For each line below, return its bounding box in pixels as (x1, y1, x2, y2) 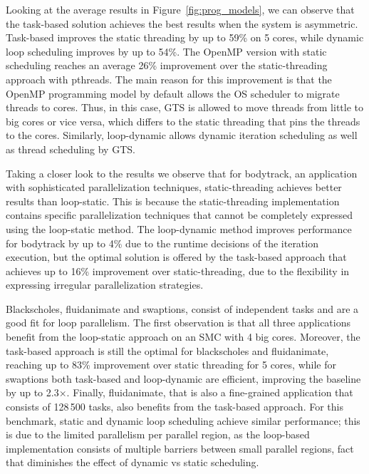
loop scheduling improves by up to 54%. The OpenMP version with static (6, 43, 327, 58)
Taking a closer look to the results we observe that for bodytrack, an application (6, 165, 358, 180)
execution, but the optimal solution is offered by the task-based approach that (6, 249, 347, 264)
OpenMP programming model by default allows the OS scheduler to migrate (6, 86, 340, 101)
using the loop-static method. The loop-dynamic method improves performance (6, 221, 352, 236)
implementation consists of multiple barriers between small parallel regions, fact (6, 440, 354, 455)
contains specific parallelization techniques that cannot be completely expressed (6, 207, 353, 222)
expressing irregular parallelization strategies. (6, 277, 204, 292)
